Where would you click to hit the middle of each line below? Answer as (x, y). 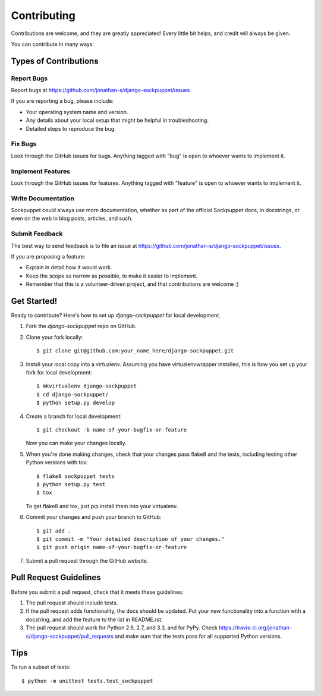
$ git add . (54, 531)
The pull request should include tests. (72, 603)
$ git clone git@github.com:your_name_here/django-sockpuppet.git (135, 351)
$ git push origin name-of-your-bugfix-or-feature (112, 547)
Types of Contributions (55, 61)
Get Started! (34, 301)
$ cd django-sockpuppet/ (73, 394)
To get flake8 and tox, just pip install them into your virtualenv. (102, 506)
